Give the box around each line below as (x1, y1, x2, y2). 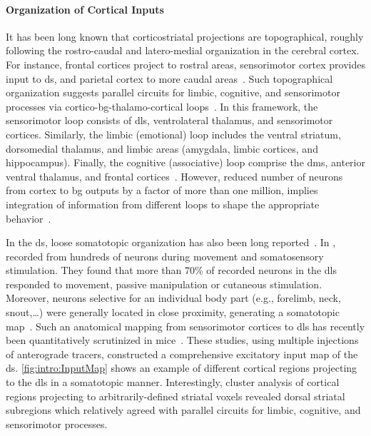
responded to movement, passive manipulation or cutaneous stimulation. (6, 276, 322, 291)
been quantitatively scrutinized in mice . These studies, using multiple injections (6, 333, 359, 348)
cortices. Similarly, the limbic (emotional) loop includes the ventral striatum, (6, 126, 341, 141)
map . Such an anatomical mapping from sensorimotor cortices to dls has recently (6, 318, 365, 333)
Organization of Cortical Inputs (6, 1, 164, 16)
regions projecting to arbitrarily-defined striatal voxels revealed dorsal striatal (6, 388, 345, 403)
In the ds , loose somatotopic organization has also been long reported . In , (6, 235, 336, 250)
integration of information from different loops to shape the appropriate (6, 196, 320, 211)
